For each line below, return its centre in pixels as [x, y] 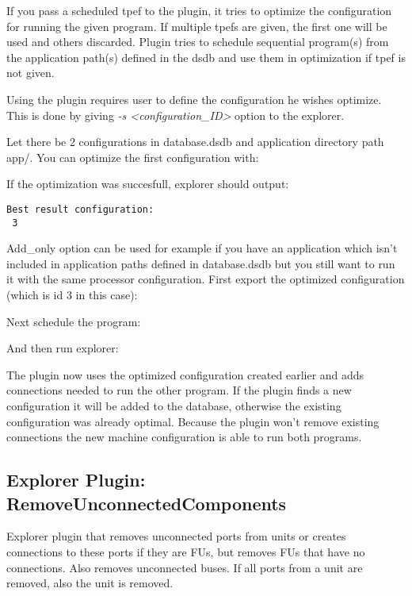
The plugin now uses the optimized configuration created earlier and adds [185, 374]
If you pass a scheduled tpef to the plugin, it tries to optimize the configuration [199, 10]
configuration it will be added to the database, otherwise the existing [174, 406]
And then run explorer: [63, 348]
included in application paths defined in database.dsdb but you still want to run [201, 263]
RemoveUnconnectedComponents [147, 503]
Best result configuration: [80, 209]
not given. [31, 73]
